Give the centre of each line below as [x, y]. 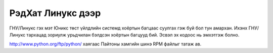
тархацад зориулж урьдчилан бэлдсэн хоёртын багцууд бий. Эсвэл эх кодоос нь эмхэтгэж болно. [133, 34]
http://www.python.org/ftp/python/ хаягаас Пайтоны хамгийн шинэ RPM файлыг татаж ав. [105, 44]
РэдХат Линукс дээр [55, 13]
